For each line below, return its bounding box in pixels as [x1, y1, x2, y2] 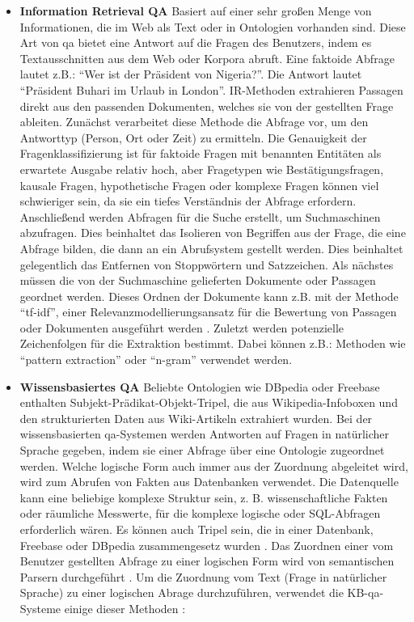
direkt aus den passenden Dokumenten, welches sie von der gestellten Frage [19, 97, 394, 114]
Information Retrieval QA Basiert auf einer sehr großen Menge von [19, 2, 372, 19]
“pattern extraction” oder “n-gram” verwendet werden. [19, 351, 293, 368]
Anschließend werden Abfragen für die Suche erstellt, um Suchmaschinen [19, 208, 381, 225]
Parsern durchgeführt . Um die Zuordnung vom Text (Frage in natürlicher [19, 568, 387, 585]
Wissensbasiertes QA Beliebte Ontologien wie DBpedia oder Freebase [19, 378, 380, 395]
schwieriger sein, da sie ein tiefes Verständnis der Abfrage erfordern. [19, 193, 357, 209]
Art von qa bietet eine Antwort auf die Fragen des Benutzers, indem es [19, 34, 372, 51]
